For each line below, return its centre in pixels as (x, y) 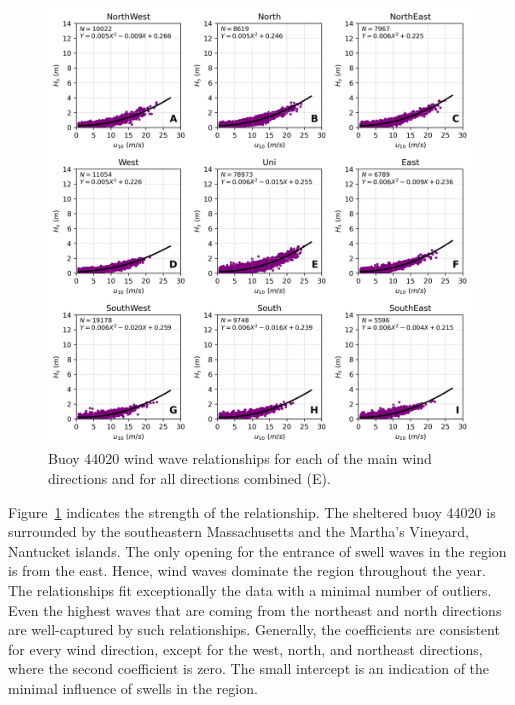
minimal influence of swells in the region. (133, 687)
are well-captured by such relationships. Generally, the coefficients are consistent (254, 629)
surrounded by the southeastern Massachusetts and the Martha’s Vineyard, (238, 531)
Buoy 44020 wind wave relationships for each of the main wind (240, 458)
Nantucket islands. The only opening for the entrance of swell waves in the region (257, 550)
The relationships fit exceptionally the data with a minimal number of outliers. (250, 589)
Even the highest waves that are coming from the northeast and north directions (255, 609)
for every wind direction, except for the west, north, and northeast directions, (245, 648)
